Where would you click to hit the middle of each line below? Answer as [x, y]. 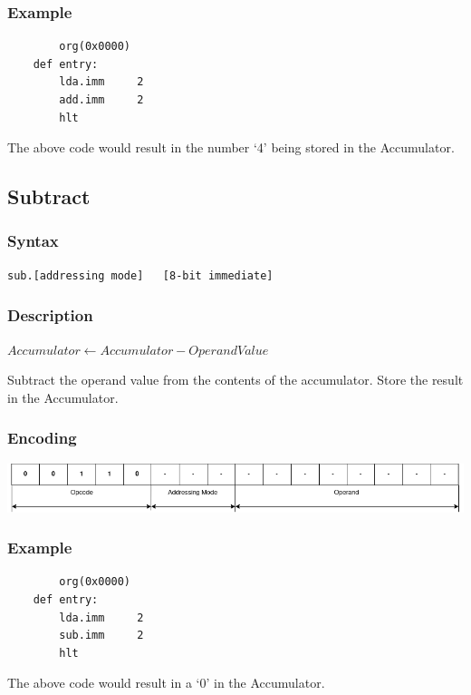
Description [50, 315]
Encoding [42, 438]
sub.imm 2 [101, 636]
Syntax [33, 241]
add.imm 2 [101, 100]
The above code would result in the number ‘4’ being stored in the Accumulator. [231, 147]
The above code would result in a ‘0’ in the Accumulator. [166, 683]
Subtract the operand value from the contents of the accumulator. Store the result [235, 380]
